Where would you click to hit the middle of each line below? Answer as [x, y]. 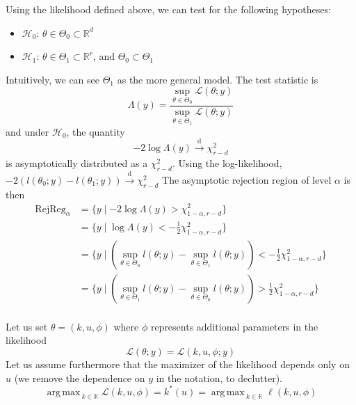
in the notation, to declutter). [219, 378]
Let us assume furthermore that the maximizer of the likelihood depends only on [178, 364]
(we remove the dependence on [80, 378]
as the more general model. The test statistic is [218, 79]
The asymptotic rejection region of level [247, 180]
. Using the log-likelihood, [227, 163]
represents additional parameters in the [234, 326]
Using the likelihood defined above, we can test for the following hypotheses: [168, 9]
